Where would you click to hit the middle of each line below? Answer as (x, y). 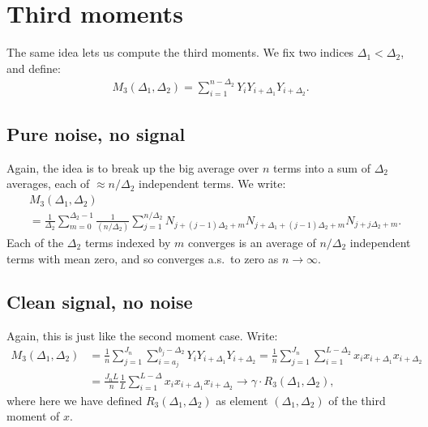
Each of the (35, 242)
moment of (33, 416)
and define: (34, 68)
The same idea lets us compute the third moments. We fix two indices (180, 52)
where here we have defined (75, 400)
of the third (357, 400)
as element (242, 400)
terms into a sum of (322, 167)
